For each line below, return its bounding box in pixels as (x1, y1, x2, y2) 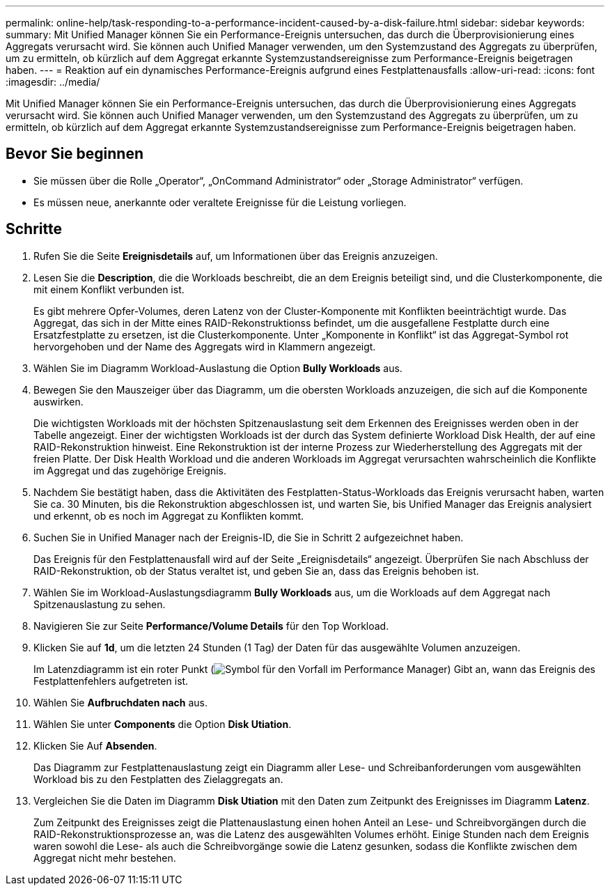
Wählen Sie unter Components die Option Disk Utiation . (33, 718, 292, 730)
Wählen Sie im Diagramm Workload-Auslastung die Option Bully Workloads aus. (33, 362, 402, 374)
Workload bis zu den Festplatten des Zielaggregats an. (33, 773, 283, 785)
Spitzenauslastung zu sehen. (33, 598, 166, 610)
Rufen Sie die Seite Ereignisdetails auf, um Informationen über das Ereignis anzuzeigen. (33, 249, 438, 262)
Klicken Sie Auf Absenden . (33, 739, 157, 752)
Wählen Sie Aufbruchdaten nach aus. (33, 696, 208, 708)
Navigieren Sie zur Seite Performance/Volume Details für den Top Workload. (33, 619, 389, 632)
